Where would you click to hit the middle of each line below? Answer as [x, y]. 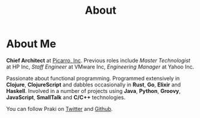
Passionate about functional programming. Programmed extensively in [93, 78]
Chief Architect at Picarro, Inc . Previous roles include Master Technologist [98, 60]
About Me [31, 44]
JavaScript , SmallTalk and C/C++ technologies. [66, 97]
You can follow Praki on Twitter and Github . [60, 108]
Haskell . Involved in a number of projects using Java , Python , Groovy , [93, 91]
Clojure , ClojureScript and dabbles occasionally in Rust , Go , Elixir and [94, 85]
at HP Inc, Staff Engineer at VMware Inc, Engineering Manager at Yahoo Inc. [100, 67]
